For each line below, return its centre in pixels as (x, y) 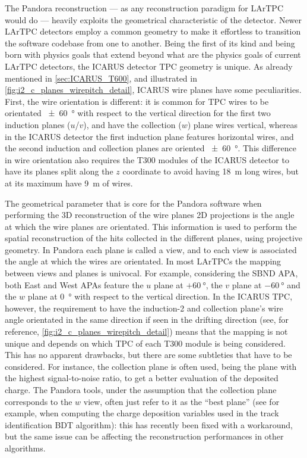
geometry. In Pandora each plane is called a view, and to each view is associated (151, 249)
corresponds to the (39, 401)
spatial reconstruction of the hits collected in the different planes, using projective (154, 238)
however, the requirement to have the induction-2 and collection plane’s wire (144, 308)
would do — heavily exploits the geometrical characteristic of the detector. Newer (153, 19)
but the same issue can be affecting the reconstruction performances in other (144, 436)
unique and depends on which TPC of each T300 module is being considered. (145, 343)
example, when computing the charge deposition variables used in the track (142, 413)
